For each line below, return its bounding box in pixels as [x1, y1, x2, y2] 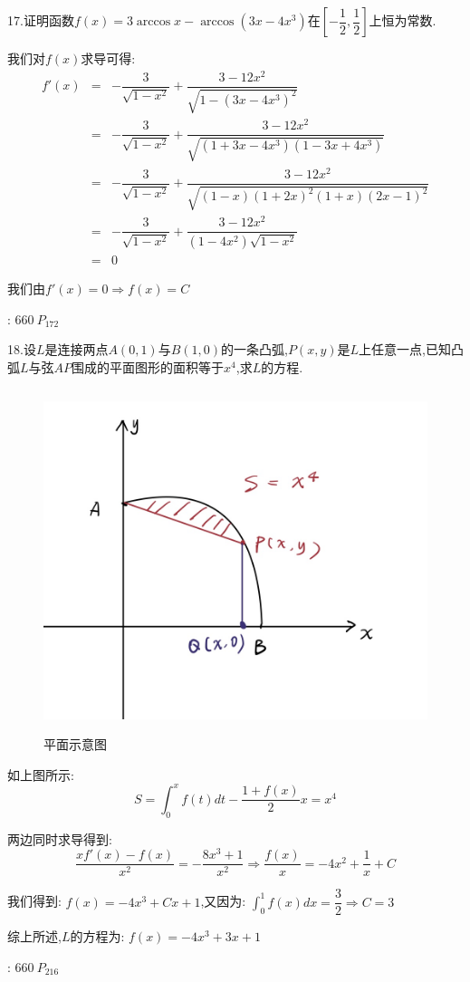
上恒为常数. [369, 11, 436, 29]
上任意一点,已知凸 [359, 340, 464, 359]
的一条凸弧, [221, 340, 288, 359]
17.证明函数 [7, 11, 74, 29]
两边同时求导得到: [7, 829, 112, 848]
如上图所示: [7, 765, 74, 784]
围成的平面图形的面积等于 [72, 357, 225, 376]
